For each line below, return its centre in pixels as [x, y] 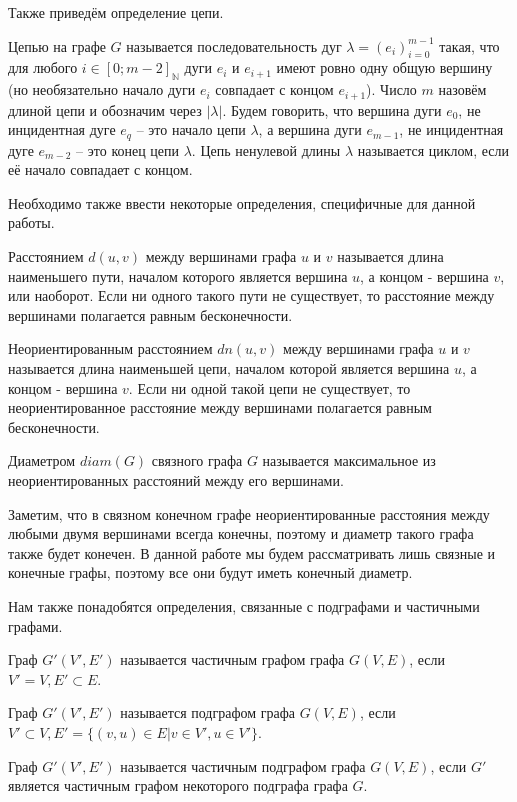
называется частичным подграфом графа [243, 765]
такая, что [469, 45]
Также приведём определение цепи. [116, 12]
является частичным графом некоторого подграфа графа [178, 785]
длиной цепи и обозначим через [105, 109]
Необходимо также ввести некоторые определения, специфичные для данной [242, 202]
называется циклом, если [433, 149]
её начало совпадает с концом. [100, 169]
